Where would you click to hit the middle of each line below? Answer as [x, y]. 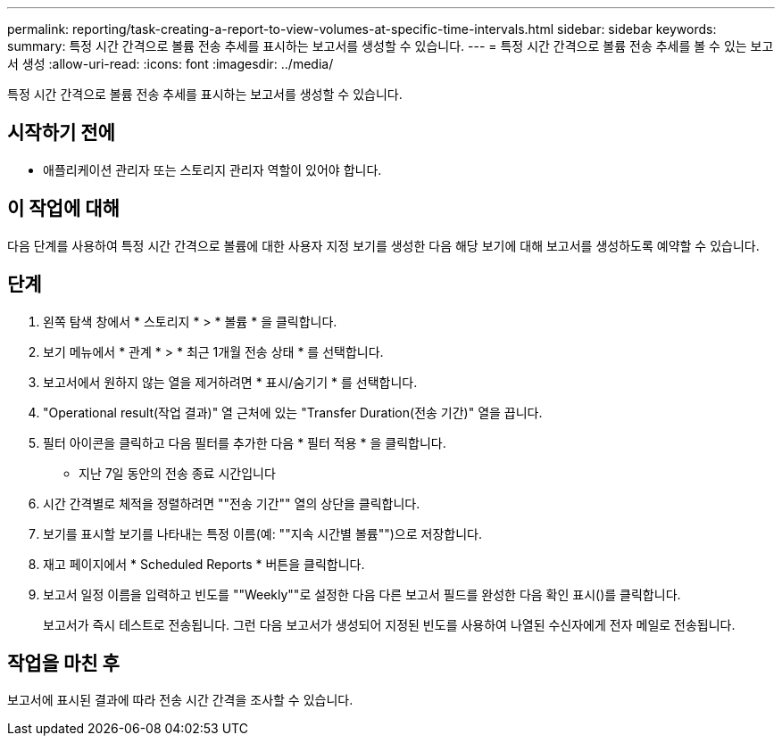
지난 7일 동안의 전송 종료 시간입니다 [177, 473]
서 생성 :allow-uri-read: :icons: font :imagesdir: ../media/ [171, 64]
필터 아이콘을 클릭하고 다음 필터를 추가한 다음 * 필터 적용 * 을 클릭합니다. [245, 442]
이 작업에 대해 [63, 209]
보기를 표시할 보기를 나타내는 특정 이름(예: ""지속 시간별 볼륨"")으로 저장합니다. [262, 533]
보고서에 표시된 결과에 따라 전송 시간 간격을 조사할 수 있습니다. [180, 700]
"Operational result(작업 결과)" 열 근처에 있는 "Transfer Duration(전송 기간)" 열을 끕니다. [293, 412]
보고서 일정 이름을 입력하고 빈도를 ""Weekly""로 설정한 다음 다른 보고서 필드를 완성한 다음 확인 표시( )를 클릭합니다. [362, 594]
